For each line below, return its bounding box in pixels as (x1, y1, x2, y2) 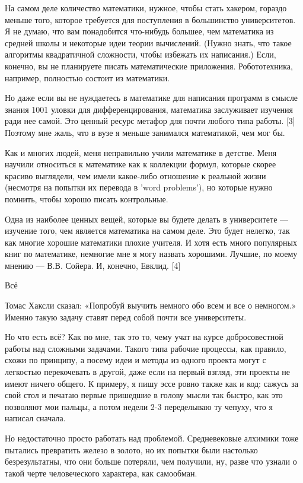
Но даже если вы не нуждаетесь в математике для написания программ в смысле (5, 91, 298, 104)
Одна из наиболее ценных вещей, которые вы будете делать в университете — (5, 212, 289, 225)
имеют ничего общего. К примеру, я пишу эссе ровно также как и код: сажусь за (5, 377, 298, 389)
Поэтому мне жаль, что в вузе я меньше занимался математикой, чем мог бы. (5, 126, 285, 138)
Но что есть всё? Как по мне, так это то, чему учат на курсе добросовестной (5, 331, 283, 343)
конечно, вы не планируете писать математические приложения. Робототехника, (5, 59, 293, 72)
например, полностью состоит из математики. (5, 71, 170, 84)
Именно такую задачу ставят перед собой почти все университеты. (5, 310, 247, 323)
